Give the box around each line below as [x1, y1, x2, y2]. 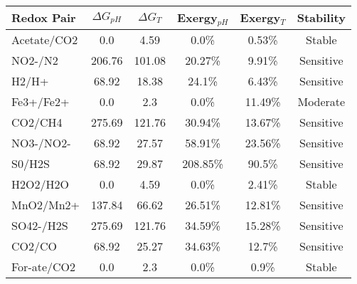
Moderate [297, 93, 346, 110]
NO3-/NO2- [11, 134, 71, 151]
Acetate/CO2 [11, 31, 78, 48]
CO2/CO [11, 237, 58, 254]
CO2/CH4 [11, 113, 63, 130]
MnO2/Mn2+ [11, 196, 80, 213]
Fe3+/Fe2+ [11, 93, 70, 110]
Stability [297, 9, 346, 26]
